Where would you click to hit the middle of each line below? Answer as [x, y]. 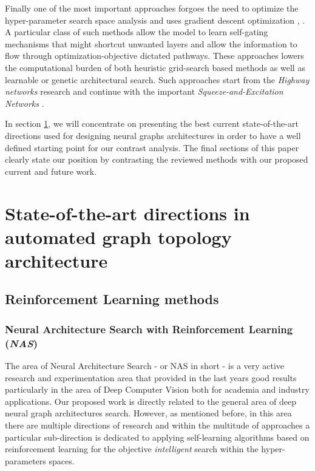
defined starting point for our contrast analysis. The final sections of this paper [152, 147]
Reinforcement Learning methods [112, 299]
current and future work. [51, 171]
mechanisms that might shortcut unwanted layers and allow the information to [151, 43]
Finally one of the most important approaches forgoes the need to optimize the [152, 8]
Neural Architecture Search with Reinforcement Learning [149, 329]
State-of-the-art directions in [127, 213]
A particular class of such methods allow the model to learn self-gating [137, 32]
